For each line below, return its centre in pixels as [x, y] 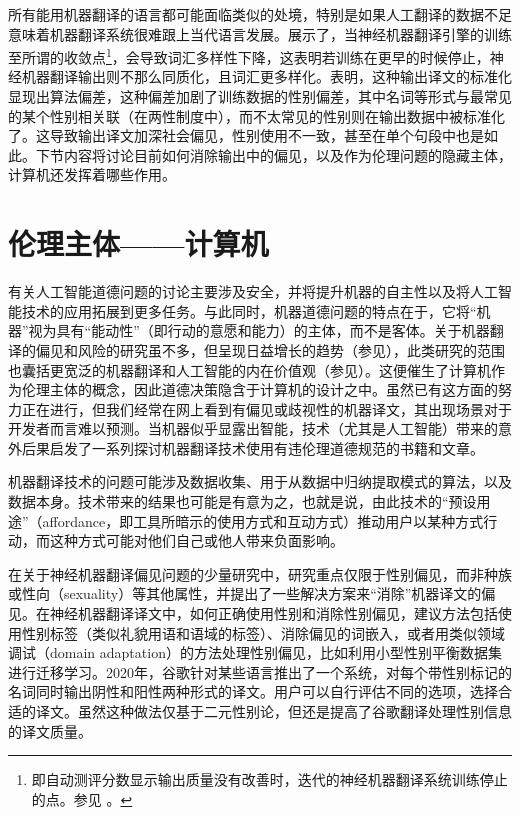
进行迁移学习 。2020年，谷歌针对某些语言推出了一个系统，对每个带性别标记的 [260, 671]
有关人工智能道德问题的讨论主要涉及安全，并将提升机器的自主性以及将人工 [253, 291]
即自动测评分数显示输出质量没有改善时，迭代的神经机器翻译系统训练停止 [269, 779]
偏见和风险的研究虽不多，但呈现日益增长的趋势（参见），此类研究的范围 [270, 349]
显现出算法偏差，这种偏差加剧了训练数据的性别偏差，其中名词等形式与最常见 [260, 96]
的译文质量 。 [50, 730]
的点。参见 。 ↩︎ [82, 798]
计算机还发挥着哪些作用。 [92, 174]
